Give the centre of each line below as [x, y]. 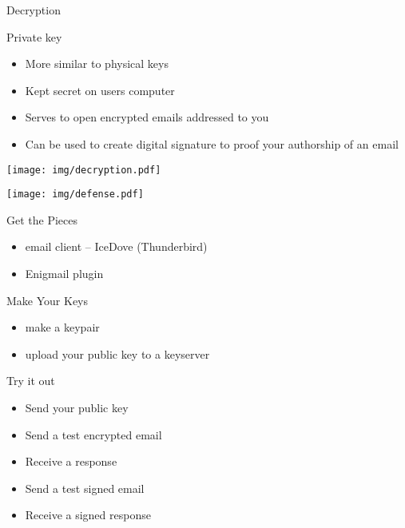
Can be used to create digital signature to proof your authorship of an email [212, 143]
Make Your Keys [48, 300]
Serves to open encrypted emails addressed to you [147, 117]
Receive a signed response [88, 515]
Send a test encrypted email [93, 434]
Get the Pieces [42, 219]
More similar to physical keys [97, 64]
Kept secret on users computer [100, 90]
